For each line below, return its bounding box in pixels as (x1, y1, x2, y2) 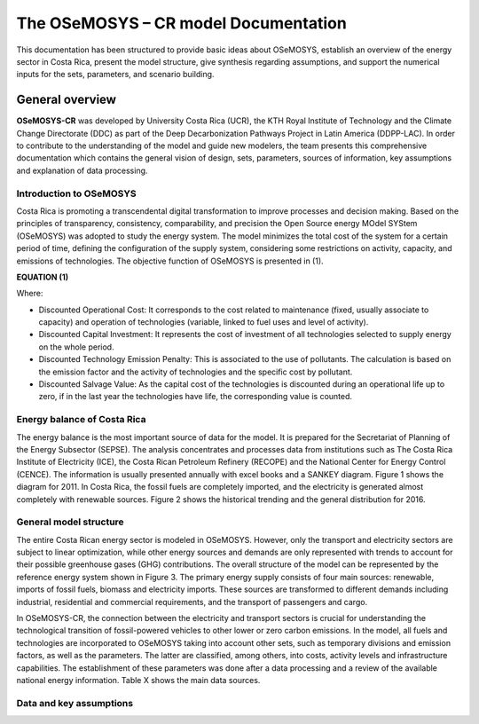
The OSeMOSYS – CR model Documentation (16, 13, 348, 33)
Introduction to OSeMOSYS (16, 187, 137, 200)
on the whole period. (38, 342, 114, 352)
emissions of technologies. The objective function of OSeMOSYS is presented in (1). (16, 256, 324, 266)
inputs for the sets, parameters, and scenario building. (16, 69, 215, 80)
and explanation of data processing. (16, 165, 148, 176)
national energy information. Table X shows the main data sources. (16, 674, 261, 685)
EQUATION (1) (16, 271, 69, 282)
